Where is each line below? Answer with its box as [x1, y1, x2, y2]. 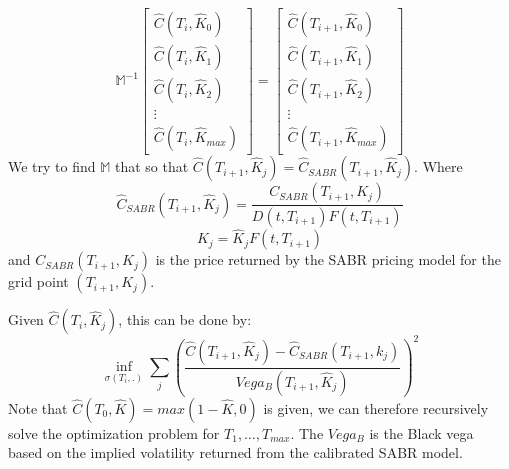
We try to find [8, 156, 96, 177]
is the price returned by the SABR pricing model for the [155, 249, 501, 270]
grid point [8, 271, 69, 292]
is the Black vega [369, 422, 474, 443]
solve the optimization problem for [8, 422, 220, 443]
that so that [114, 156, 189, 177]
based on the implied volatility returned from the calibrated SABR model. [8, 442, 463, 463]
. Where [414, 156, 463, 177]
